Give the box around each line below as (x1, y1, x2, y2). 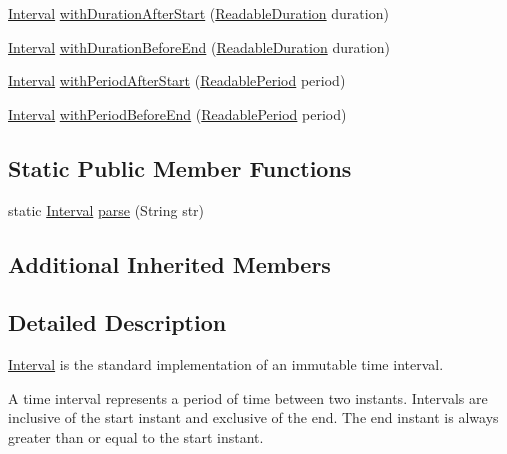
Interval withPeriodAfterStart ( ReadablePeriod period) (8, 70, 346, 91)
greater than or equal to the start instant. (8, 426, 264, 447)
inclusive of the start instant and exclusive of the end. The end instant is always (8, 407, 499, 428)
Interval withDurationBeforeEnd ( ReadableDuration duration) (8, 36, 391, 57)
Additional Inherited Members (8, 248, 331, 279)
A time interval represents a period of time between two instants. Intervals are (8, 387, 488, 408)
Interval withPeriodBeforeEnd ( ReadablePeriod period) (8, 103, 347, 124)
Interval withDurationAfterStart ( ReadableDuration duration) (8, 3, 389, 23)
